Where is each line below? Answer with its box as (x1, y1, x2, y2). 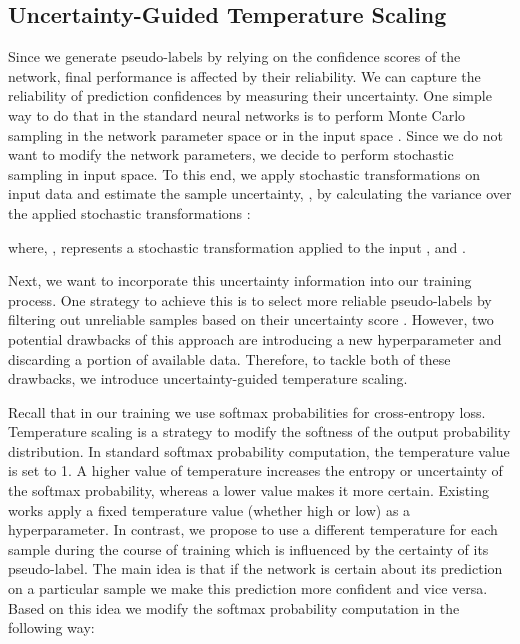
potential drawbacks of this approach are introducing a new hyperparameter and (8, 328, 502, 349)
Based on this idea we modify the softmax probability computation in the (8, 597, 460, 618)
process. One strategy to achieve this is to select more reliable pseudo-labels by (8, 289, 492, 310)
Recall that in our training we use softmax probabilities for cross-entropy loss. (8, 401, 486, 422)
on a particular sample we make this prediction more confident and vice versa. (8, 578, 488, 599)
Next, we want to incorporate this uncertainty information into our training (8, 270, 472, 291)
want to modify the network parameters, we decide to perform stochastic (8, 144, 454, 165)
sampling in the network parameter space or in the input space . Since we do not (8, 124, 504, 145)
